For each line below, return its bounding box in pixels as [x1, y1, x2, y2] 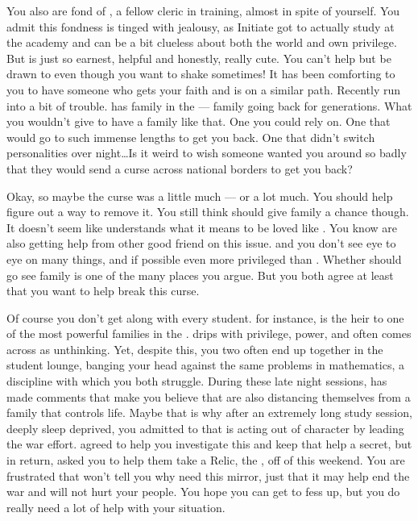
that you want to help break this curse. [6, 282, 200, 299]
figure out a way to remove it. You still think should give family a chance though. [6, 203, 409, 220]
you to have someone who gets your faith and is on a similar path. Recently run [6, 81, 401, 98]
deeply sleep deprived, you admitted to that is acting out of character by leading [6, 419, 404, 436]
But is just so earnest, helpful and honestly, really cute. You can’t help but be [6, 49, 391, 66]
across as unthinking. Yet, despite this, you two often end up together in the [6, 340, 383, 357]
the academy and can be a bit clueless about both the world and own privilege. [6, 34, 397, 51]
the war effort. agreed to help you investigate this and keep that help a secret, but [6, 436, 412, 452]
